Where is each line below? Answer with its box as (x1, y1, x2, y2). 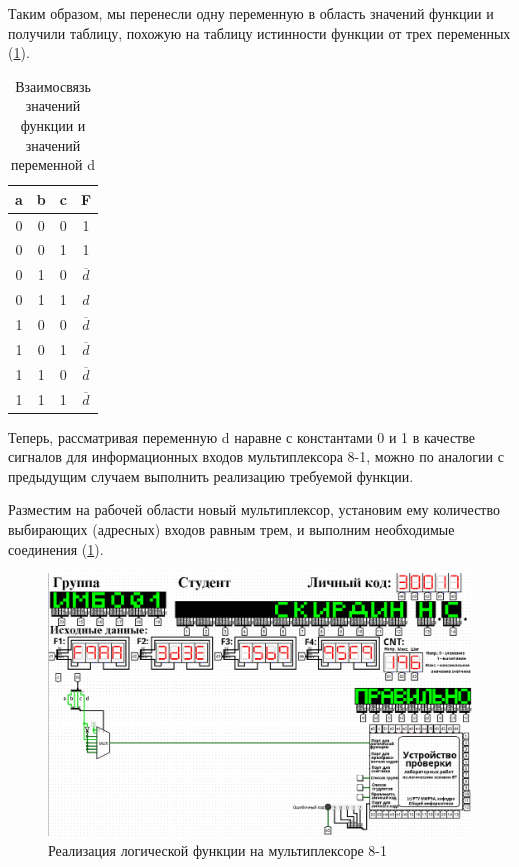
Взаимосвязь (15, 75, 91, 96)
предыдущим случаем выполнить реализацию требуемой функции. (8, 465, 414, 486)
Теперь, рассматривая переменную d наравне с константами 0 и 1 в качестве (8, 426, 475, 447)
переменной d (11, 154, 95, 175)
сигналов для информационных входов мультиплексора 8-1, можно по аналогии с (8, 446, 504, 467)
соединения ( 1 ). (8, 538, 104, 559)
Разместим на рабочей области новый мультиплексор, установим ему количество (8, 499, 500, 520)
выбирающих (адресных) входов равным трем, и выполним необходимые (8, 518, 455, 539)
